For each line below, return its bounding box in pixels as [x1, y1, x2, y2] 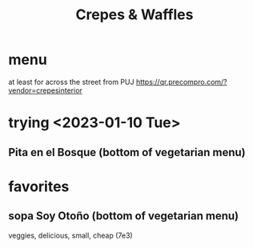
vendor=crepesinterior [8, 86, 82, 95]
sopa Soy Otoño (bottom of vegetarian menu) [8, 210, 239, 223]
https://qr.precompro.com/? [135, 77, 227, 86]
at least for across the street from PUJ [8, 77, 135, 86]
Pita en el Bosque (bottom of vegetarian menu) [8, 146, 246, 159]
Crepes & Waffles [75, 6, 194, 24]
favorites [8, 178, 70, 195]
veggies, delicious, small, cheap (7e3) [8, 230, 134, 240]
